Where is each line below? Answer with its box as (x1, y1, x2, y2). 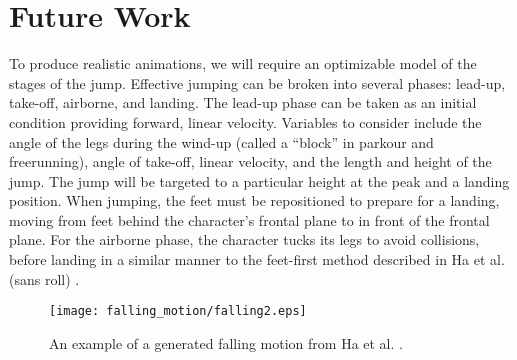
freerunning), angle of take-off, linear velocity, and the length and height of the (9, 151, 492, 172)
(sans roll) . (9, 268, 80, 289)
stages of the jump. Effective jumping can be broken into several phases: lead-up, (9, 72, 506, 93)
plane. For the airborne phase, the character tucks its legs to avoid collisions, (9, 229, 480, 250)
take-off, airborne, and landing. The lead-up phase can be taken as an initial (9, 92, 477, 113)
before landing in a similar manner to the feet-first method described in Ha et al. (9, 249, 505, 270)
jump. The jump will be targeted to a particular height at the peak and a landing (9, 170, 510, 191)
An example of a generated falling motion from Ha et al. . (49, 332, 403, 353)
